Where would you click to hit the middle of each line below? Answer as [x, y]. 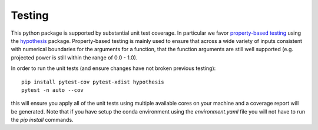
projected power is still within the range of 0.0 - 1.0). [74, 57]
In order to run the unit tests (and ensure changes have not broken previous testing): [113, 68]
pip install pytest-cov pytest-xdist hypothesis [93, 82]
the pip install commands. [42, 120]
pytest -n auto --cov [52, 90]
